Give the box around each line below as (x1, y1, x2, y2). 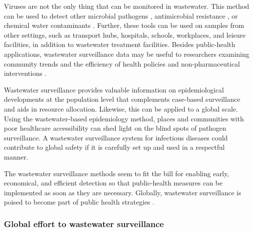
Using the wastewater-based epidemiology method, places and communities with (4, 113, 244, 123)
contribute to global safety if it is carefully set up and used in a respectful (4, 142, 225, 152)
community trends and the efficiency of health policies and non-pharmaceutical (4, 58, 240, 69)
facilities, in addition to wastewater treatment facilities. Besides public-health (4, 39, 235, 49)
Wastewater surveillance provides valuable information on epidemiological (4, 84, 224, 94)
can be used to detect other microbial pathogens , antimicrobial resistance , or (4, 10, 238, 21)
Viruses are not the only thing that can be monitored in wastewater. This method (4, 1, 250, 11)
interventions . (4, 68, 47, 78)
